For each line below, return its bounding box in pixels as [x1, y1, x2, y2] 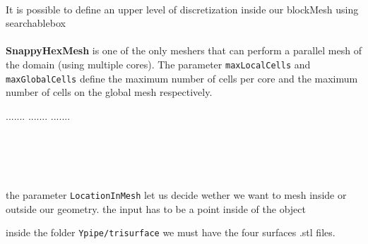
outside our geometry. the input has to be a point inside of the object [6, 201, 306, 216]
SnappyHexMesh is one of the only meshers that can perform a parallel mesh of [6, 43, 362, 58]
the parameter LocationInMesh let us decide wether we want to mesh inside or [6, 187, 347, 202]
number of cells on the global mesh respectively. [6, 85, 213, 99]
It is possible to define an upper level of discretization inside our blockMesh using [6, 1, 359, 16]
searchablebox [6, 16, 66, 30]
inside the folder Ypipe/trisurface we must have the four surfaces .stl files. [6, 225, 336, 240]
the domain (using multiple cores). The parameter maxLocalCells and [6, 56, 311, 71]
